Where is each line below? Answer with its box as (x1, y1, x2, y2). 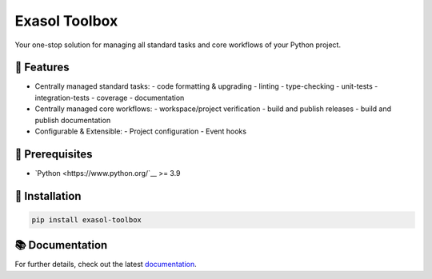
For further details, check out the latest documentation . (14, 260, 197, 269)
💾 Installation (14, 189, 82, 203)
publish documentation (34, 115, 111, 125)
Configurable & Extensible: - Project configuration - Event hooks (34, 126, 247, 136)
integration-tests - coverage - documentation (34, 93, 185, 102)
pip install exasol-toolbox (31, 215, 142, 224)
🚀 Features (14, 61, 70, 74)
